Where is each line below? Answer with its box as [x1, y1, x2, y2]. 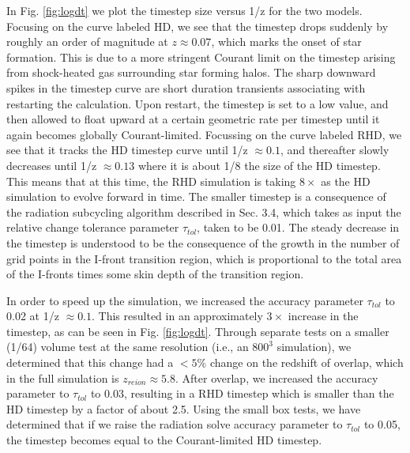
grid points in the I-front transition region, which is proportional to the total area [6, 250, 402, 266]
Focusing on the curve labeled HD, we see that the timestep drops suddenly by [6, 17, 389, 34]
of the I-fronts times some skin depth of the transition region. [6, 266, 304, 282]
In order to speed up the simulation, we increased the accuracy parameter [6, 292, 363, 308]
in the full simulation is [6, 369, 119, 386]
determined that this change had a [6, 354, 174, 371]
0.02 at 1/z [6, 308, 59, 324]
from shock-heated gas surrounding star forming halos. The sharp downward [6, 64, 376, 81]
